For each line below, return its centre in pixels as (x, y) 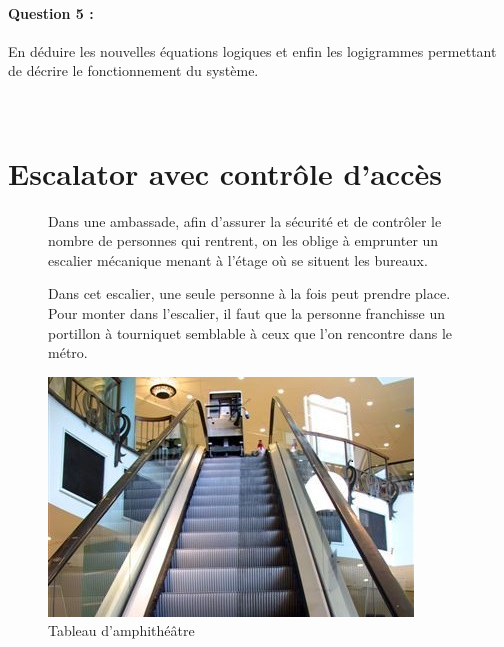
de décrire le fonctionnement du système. (133, 70)
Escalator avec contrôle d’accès (225, 172)
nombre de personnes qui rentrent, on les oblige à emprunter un (243, 240)
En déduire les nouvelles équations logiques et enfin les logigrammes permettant (252, 50)
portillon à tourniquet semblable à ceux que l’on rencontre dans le (250, 332)
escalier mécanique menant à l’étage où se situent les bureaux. (238, 259)
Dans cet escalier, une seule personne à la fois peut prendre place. (249, 293)
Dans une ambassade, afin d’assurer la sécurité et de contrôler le (245, 220)
